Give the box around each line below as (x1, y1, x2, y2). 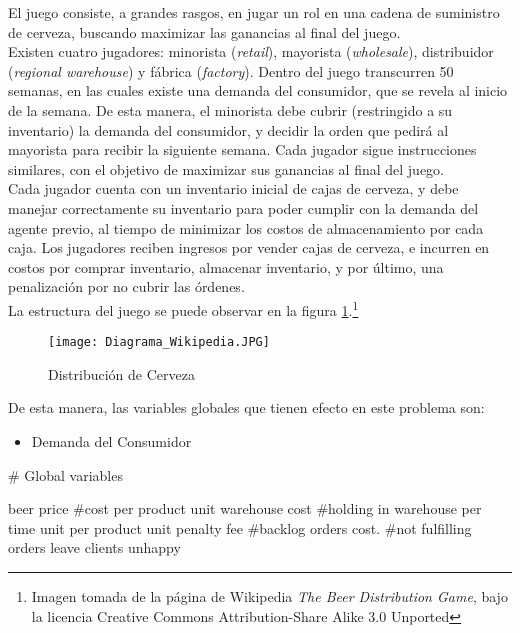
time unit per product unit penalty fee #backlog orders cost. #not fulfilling (8, 517, 472, 538)
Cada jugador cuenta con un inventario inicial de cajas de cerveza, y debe (8, 178, 459, 199)
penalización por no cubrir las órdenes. (8, 276, 245, 297)
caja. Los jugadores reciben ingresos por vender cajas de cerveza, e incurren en (8, 237, 490, 258)
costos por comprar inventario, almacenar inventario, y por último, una (8, 256, 444, 277)
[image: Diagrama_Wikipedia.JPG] (48, 335, 270, 350)
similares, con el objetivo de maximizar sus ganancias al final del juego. (8, 158, 445, 179)
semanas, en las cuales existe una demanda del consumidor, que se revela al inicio (8, 80, 508, 101)
